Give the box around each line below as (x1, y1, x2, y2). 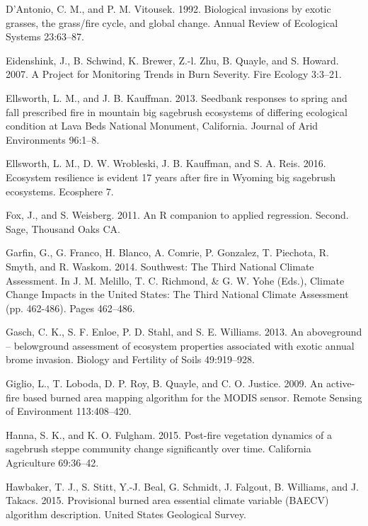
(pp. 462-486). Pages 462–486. (6, 300, 135, 315)
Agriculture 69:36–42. (6, 455, 99, 470)
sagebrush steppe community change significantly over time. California (6, 441, 311, 456)
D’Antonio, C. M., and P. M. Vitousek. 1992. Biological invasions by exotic (6, 1, 331, 16)
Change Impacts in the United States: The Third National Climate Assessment (6, 287, 349, 302)
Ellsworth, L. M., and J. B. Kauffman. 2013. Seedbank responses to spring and (6, 90, 347, 105)
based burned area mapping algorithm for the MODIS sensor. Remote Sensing (23, 389, 362, 404)
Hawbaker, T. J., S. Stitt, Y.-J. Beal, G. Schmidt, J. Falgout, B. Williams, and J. (6, 479, 359, 493)
